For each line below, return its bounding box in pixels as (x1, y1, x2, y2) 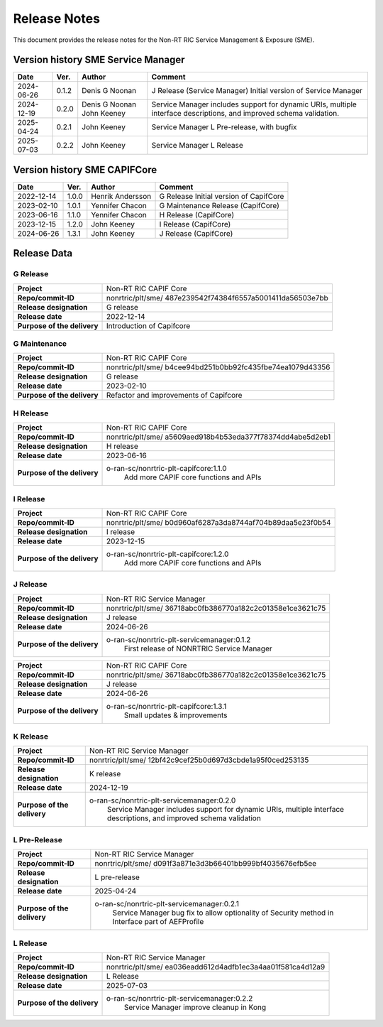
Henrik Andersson (91, 191, 152, 201)
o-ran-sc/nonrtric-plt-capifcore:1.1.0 (106, 464, 227, 474)
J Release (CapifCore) (159, 228, 233, 238)
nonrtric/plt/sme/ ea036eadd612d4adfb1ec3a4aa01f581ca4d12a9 (106, 962, 326, 972)
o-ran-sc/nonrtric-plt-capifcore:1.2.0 (106, 549, 229, 559)
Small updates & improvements (124, 710, 228, 720)
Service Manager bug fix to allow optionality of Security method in (112, 908, 334, 918)
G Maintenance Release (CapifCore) (159, 200, 280, 210)
